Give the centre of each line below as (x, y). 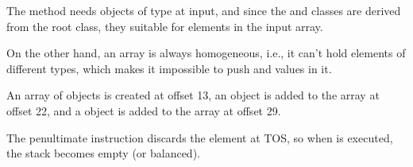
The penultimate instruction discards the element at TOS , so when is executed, (200, 137)
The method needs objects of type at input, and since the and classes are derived (204, 10)
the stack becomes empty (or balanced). (103, 153)
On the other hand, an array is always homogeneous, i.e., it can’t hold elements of (206, 53)
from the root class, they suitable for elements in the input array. (165, 26)
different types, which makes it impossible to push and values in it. (169, 68)
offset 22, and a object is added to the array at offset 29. (144, 110)
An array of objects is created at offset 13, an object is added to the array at (193, 95)
